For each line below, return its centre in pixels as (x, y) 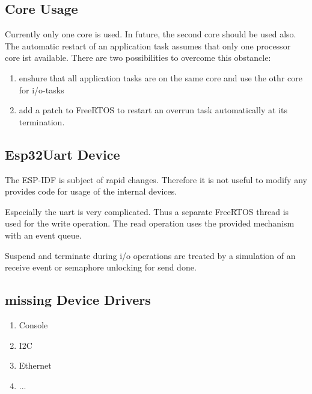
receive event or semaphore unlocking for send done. (101, 267)
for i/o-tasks (41, 89)
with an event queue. (43, 235)
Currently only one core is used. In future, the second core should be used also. (151, 34)
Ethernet (35, 365)
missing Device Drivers (78, 300)
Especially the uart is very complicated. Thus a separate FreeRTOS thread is (147, 211)
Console (33, 324)
